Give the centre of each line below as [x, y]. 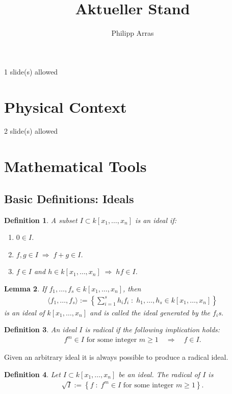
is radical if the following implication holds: [152, 329]
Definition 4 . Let [32, 374]
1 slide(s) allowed [31, 71]
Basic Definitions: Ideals [69, 198]
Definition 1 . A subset [41, 220]
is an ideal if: [156, 220]
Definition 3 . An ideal [41, 329]
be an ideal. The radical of [159, 374]
